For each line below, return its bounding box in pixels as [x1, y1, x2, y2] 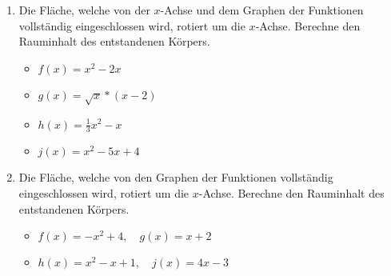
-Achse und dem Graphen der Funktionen [160, 2, 364, 18]
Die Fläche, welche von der [18, 2, 150, 18]
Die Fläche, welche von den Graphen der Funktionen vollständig [18, 169, 333, 186]
